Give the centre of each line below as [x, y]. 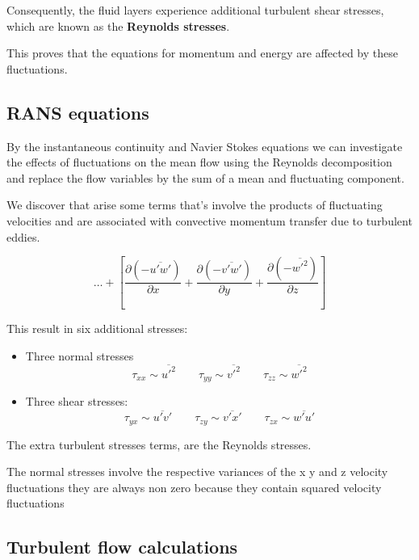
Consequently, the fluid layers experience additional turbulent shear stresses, [195, 10]
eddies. [23, 236]
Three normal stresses [80, 355]
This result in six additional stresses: [97, 328]
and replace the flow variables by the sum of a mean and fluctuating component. [205, 177]
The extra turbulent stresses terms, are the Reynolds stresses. [159, 444]
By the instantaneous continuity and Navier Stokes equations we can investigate [205, 146]
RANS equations [78, 112]
